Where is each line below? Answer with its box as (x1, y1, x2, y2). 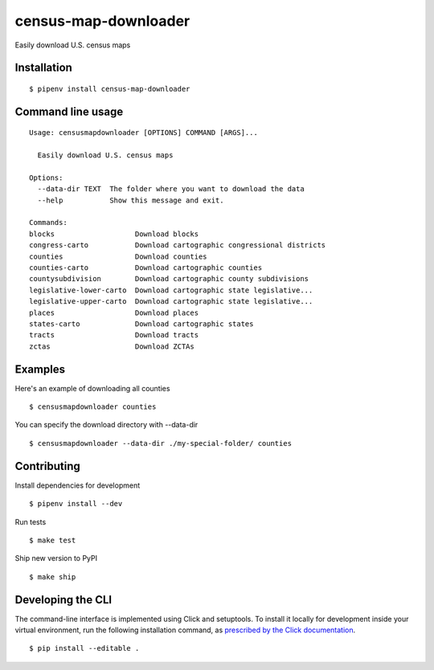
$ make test (29, 535, 76, 545)
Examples (14, 362, 66, 376)
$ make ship (29, 572, 76, 582)
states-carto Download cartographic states (29, 320, 254, 329)
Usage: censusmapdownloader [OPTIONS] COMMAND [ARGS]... (29, 129, 259, 137)
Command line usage (14, 104, 124, 118)
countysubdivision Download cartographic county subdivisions (29, 274, 309, 284)
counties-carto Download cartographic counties (29, 264, 263, 272)
